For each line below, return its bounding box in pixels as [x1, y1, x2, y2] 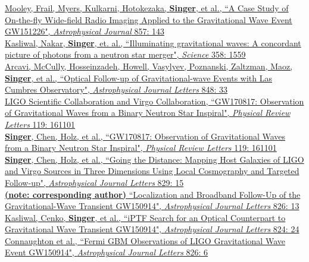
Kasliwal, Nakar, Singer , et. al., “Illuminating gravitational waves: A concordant [5, 36, 301, 49]
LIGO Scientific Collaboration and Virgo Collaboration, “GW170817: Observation [5, 94, 304, 107]
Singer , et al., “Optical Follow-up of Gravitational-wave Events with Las [5, 71, 272, 84]
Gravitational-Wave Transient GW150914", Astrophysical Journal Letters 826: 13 [5, 200, 299, 212]
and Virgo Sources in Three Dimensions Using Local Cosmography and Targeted [5, 165, 299, 177]
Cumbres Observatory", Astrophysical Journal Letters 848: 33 [5, 83, 228, 96]
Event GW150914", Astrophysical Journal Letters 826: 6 [5, 246, 208, 258]
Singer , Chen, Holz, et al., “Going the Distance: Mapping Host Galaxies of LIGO [5, 153, 304, 165]
